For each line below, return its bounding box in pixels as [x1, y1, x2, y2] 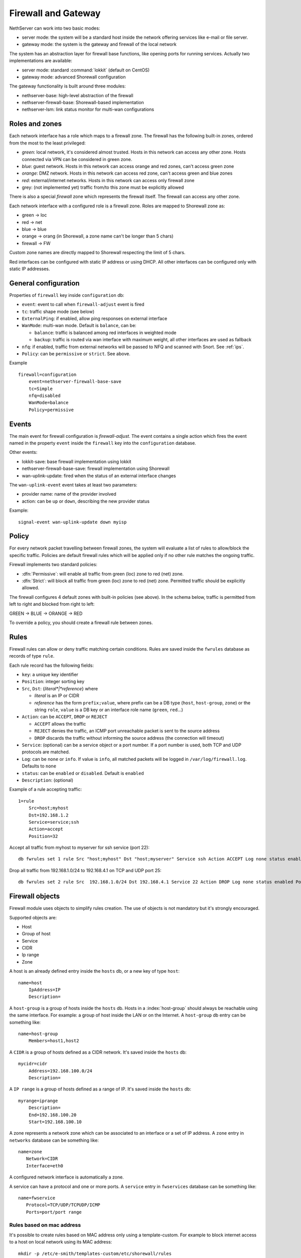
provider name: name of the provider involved [22, 491, 116, 497]
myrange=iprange [18, 1097, 58, 1104]
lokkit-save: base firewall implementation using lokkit [22, 458, 131, 464]
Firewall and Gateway [9, 8, 101, 19]
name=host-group [18, 1031, 58, 1037]
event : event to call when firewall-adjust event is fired [22, 301, 145, 307]
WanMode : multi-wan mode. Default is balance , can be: [22, 323, 136, 329]
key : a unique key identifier [22, 672, 79, 678]
